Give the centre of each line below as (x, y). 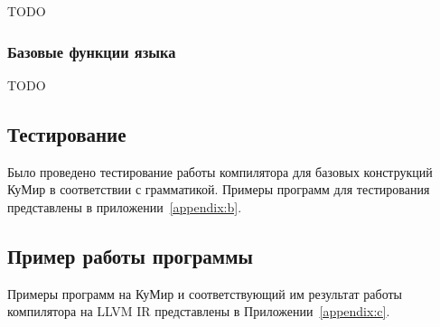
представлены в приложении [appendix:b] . (125, 206)
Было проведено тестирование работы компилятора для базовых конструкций (220, 171)
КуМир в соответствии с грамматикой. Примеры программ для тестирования (219, 189)
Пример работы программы (130, 255)
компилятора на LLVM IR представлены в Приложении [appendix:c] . (199, 311)
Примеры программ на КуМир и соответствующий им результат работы (205, 293)
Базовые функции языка (92, 51)
